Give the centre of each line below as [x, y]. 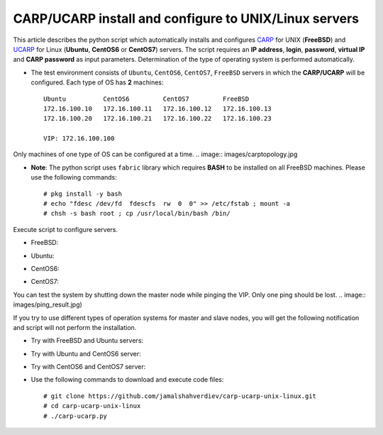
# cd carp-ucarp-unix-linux [92, 406]
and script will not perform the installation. [75, 327]
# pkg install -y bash [83, 194]
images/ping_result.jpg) [48, 304]
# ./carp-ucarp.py [76, 416]
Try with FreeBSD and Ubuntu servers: [87, 341]
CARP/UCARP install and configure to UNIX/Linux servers [186, 18]
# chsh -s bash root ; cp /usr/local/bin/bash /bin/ [137, 214]
